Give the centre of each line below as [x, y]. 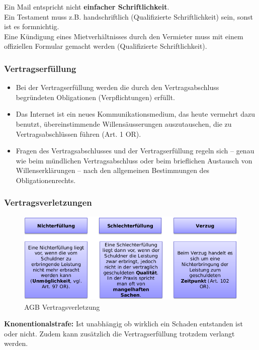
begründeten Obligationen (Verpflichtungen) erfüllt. [95, 97]
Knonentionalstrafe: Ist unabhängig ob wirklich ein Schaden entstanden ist [123, 324]
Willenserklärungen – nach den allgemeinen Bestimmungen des [113, 170]
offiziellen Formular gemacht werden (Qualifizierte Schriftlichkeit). [106, 46]
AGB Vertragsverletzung [62, 307]
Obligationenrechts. [46, 180]
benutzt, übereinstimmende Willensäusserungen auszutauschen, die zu [124, 123]
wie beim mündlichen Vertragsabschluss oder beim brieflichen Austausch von [134, 160]
